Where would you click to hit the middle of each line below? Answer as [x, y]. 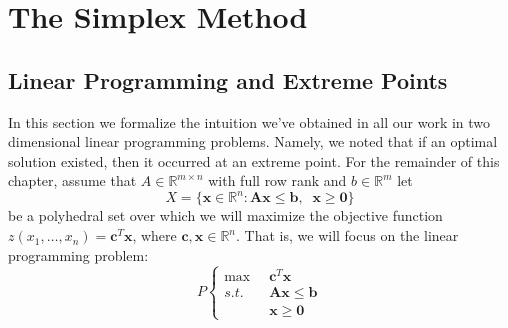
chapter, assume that [72, 180]
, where [154, 235]
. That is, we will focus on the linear [347, 235]
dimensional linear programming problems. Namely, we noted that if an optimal [253, 141]
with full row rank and [277, 180]
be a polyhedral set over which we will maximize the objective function [225, 215]
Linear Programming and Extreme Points [228, 79]
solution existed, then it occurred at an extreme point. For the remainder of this [254, 160]
